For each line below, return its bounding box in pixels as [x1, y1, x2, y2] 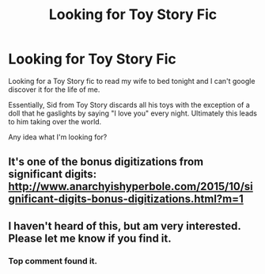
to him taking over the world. [8, 116, 102, 126]
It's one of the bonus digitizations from [8, 155, 204, 169]
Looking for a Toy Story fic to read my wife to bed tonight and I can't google [8, 76, 256, 86]
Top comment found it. [8, 255, 97, 266]
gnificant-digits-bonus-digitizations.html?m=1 [8, 192, 244, 206]
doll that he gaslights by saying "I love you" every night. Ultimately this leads [8, 108, 257, 118]
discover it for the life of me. [8, 85, 100, 94]
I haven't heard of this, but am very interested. [8, 219, 241, 233]
